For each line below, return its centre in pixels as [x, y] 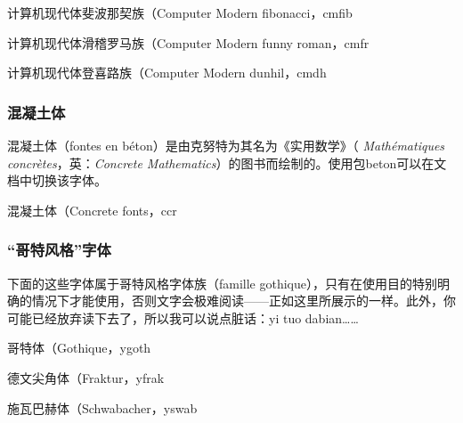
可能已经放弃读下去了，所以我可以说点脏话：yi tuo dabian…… [183, 317]
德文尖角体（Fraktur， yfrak [86, 377]
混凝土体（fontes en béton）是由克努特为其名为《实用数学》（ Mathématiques [226, 145]
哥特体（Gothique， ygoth [79, 348]
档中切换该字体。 [57, 180]
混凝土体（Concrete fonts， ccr [92, 210]
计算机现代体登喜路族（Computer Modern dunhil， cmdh [167, 73]
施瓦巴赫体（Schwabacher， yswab [102, 407]
